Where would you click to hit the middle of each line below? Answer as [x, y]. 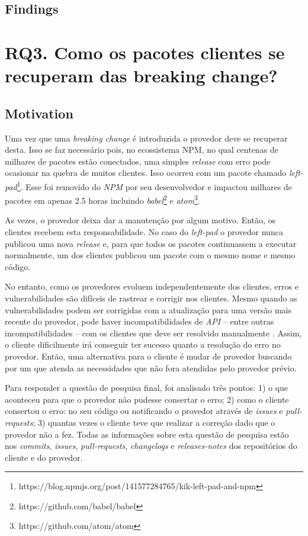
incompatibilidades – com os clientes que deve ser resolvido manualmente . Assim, [153, 333]
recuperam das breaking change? [141, 76]
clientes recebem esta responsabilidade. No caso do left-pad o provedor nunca [144, 232]
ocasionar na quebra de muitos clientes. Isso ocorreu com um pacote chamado [146, 173]
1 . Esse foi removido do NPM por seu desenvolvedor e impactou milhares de [154, 185]
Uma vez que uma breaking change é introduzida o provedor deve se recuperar [146, 138]
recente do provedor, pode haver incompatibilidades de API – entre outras [139, 321]
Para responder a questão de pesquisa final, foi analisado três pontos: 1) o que [147, 388]
